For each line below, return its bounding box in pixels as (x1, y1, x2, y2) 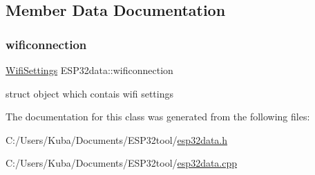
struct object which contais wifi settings (6, 86, 173, 100)
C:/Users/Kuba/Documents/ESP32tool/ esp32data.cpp (6, 156, 238, 170)
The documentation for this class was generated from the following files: (6, 109, 310, 124)
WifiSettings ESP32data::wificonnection (6, 63, 173, 77)
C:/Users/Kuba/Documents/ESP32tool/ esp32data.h (6, 132, 228, 147)
